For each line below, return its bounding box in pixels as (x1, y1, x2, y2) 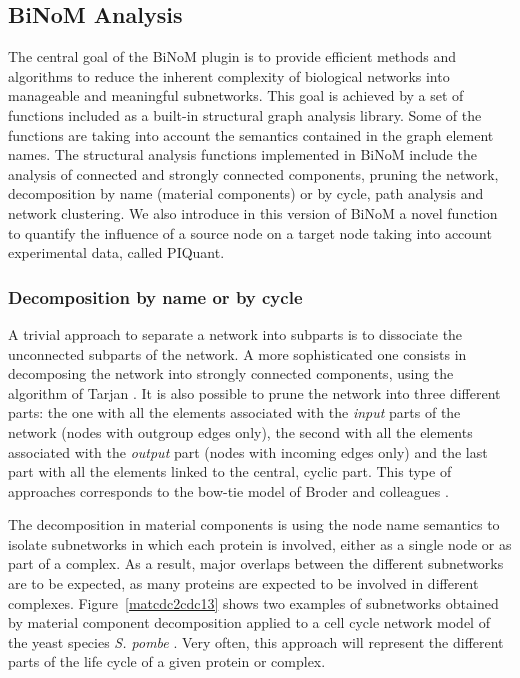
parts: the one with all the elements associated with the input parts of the (8, 402, 461, 423)
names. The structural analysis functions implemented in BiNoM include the (8, 144, 477, 165)
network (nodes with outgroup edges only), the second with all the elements (8, 421, 473, 442)
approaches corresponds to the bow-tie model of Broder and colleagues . (8, 480, 449, 501)
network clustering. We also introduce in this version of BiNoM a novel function (8, 202, 498, 223)
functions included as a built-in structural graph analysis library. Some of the (8, 104, 482, 125)
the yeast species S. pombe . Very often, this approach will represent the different (8, 631, 504, 652)
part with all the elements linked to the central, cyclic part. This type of (8, 461, 452, 482)
